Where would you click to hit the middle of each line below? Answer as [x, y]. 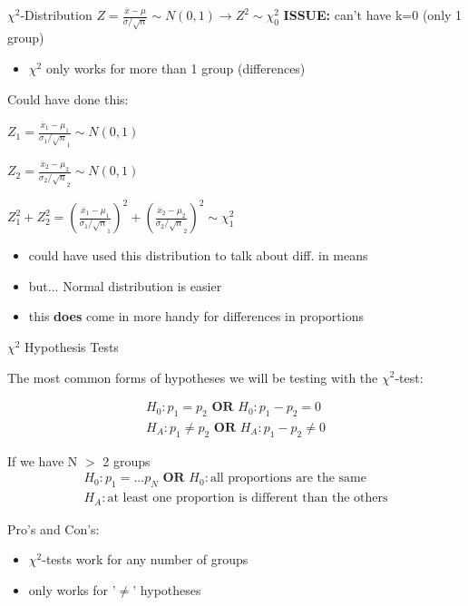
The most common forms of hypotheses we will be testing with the [193, 377]
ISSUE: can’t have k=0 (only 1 [373, 15]
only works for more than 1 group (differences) [175, 68]
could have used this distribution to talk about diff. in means [198, 255]
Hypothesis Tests [72, 346]
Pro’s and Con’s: [54, 528]
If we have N [43, 460]
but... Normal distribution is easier [125, 285]
